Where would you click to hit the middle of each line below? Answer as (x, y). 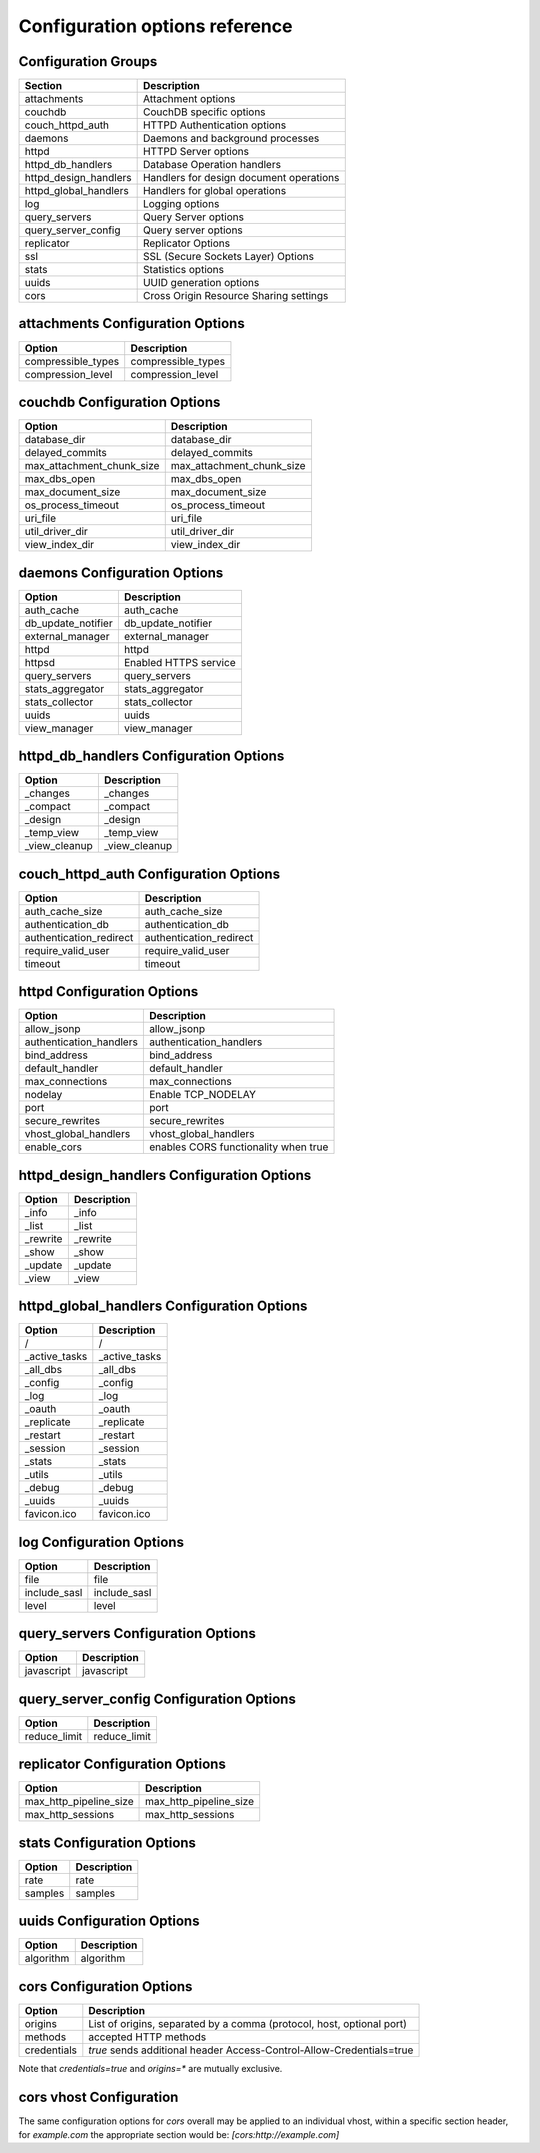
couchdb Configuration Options (119, 402)
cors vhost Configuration (98, 2096)
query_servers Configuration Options (137, 1633)
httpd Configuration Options (108, 991)
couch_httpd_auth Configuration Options (149, 873)
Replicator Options (186, 243)
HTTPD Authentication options (214, 125)
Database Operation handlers (212, 165)
